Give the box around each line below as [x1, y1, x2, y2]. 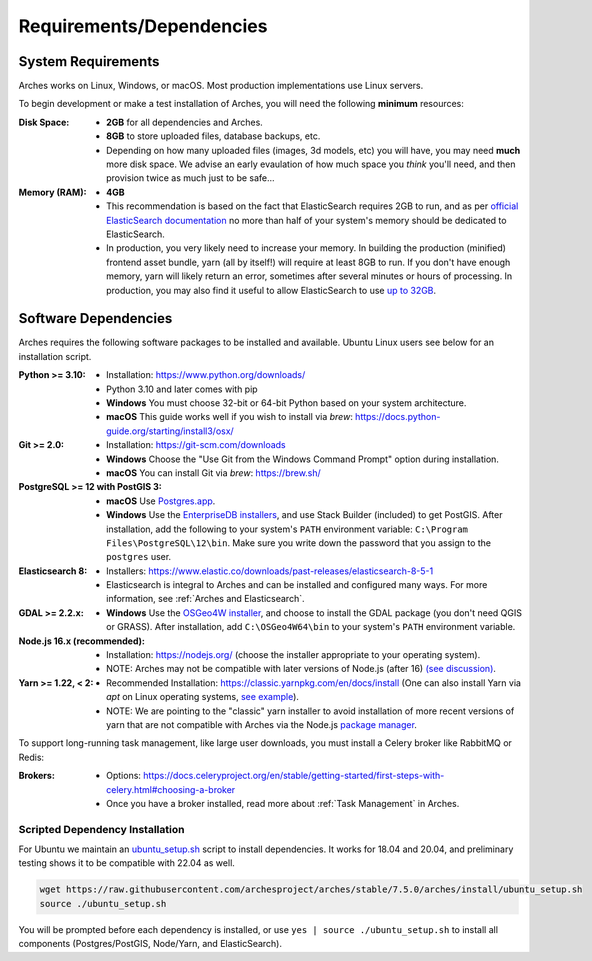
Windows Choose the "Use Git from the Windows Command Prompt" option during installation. [106, 453, 500, 465]
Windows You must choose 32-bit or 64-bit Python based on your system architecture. [106, 397, 467, 409]
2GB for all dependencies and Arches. [106, 116, 264, 128]
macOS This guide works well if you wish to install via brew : [106, 411, 354, 423]
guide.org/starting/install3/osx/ [106, 425, 234, 437]
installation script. [18, 350, 92, 362]
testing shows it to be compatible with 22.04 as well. [18, 857, 235, 869]
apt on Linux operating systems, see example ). [106, 691, 300, 703]
